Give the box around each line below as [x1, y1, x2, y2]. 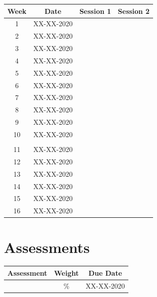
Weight [54, 267, 79, 278]
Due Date [88, 267, 122, 278]
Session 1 [79, 5, 111, 16]
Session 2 [118, 5, 150, 16]
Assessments [4, 237, 90, 257]
